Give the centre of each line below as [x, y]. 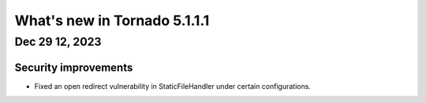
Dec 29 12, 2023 [58, 42]
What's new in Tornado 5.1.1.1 [112, 20]
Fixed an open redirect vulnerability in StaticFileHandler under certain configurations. [173, 86]
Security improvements [74, 67]
